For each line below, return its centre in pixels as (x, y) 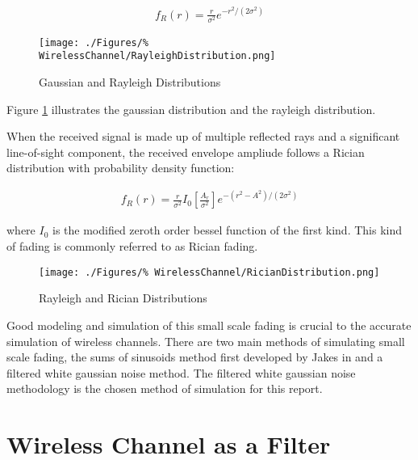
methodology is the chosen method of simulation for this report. (165, 388)
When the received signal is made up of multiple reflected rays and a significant (203, 136)
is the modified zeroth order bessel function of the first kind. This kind (228, 230)
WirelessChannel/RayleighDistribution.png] (157, 56)
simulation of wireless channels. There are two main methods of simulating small (206, 341)
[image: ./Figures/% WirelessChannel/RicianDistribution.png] (209, 272)
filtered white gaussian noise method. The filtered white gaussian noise (181, 372)
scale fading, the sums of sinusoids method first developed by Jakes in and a (195, 357)
